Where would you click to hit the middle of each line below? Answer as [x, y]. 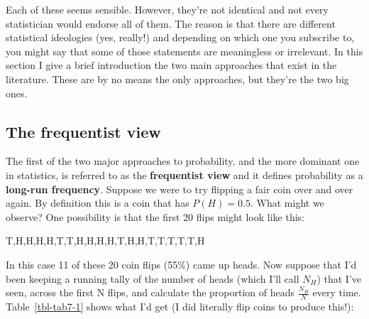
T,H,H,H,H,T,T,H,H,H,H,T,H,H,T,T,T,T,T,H [105, 240]
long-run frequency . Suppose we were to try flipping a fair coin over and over [180, 189]
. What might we [287, 203]
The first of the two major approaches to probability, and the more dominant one [183, 161]
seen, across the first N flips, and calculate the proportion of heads [150, 292]
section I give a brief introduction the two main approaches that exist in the [171, 65]
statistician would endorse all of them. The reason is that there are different [171, 23]
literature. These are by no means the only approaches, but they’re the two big [177, 79]
